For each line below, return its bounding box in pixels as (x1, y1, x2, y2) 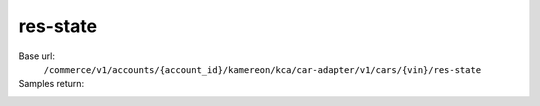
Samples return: (18, 78, 85, 90)
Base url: (18, 50, 55, 62)
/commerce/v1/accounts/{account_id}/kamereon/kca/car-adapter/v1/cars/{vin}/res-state (43, 64, 482, 75)
